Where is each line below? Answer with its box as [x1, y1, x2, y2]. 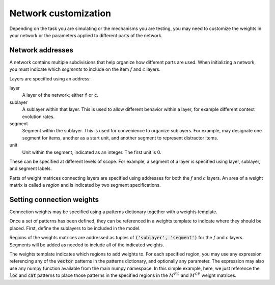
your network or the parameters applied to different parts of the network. [9, 32, 163, 38]
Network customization [9, 8, 112, 19]
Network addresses [9, 46, 74, 54]
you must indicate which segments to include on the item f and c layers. [9, 66, 160, 72]
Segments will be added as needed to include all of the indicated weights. [9, 242, 164, 248]
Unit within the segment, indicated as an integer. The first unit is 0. [22, 149, 161, 155]
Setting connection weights [9, 195, 99, 204]
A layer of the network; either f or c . [22, 92, 99, 98]
